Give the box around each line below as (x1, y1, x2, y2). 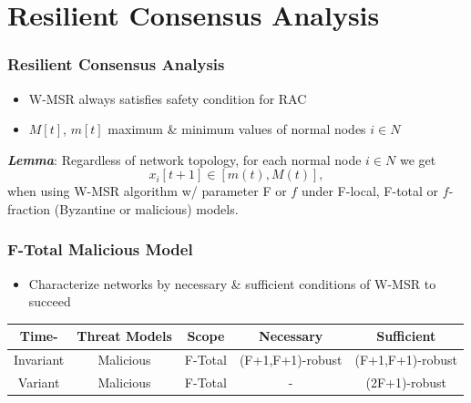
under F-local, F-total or (301, 181, 439, 201)
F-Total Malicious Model (7, 238, 193, 261)
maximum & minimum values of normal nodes (108, 119, 366, 139)
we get (399, 150, 436, 169)
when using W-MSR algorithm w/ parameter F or (7, 181, 287, 201)
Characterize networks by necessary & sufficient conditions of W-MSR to (28, 274, 436, 293)
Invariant (14, 350, 65, 369)
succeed (28, 292, 71, 311)
